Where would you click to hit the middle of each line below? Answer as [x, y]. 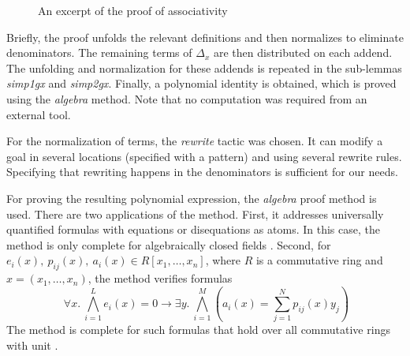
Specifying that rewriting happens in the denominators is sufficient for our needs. [202, 172]
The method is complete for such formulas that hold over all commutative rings [198, 330]
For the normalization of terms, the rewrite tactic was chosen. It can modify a [195, 141]
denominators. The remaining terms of [99, 52]
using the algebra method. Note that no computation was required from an [187, 98]
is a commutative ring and [319, 260]
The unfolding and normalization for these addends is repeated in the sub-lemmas [204, 67]
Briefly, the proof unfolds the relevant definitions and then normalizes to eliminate [205, 37]
